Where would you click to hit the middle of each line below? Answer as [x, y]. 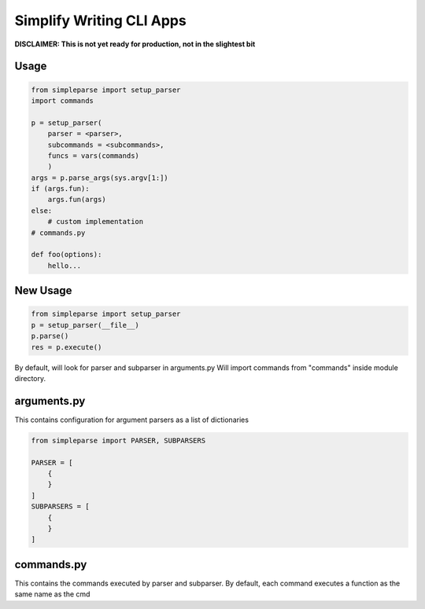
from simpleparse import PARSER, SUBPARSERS [118, 440]
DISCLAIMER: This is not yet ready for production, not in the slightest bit [135, 44]
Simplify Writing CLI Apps [100, 20]
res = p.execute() [67, 347]
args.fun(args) [77, 200]
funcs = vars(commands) [93, 156]
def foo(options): [67, 255]
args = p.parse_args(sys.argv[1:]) [100, 178]
